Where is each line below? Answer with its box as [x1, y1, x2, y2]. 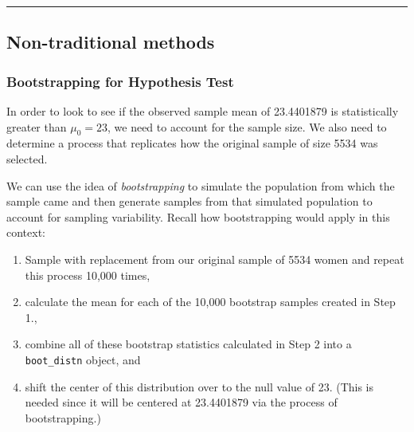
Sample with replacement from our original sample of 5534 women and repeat [25, 250, 404, 267]
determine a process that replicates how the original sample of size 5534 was [6, 135, 378, 151]
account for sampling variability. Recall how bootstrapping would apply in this [6, 208, 390, 225]
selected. [6, 150, 48, 167]
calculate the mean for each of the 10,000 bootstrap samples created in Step [25, 293, 396, 310]
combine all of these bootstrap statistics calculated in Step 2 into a [25, 336, 352, 352]
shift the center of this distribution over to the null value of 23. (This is [25, 378, 374, 395]
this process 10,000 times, [25, 266, 150, 283]
